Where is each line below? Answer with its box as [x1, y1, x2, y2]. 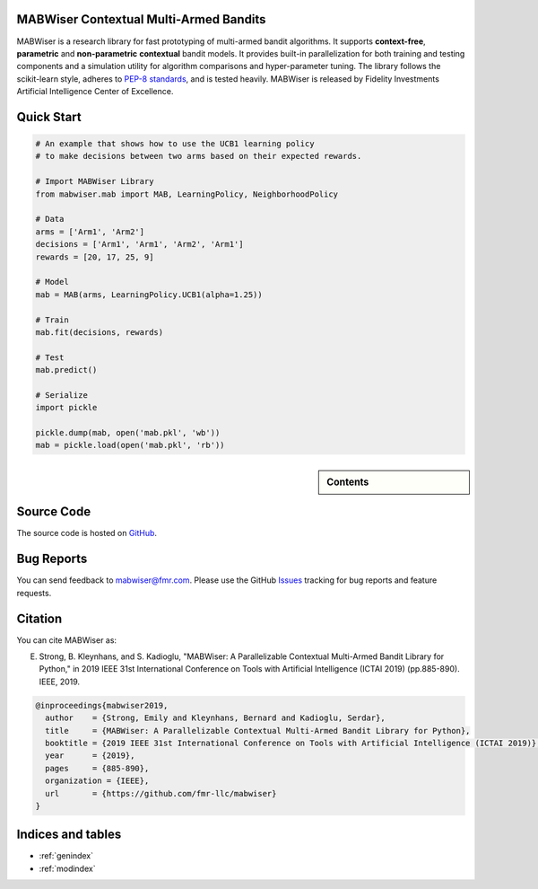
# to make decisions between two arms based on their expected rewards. [35, 151, 362, 162]
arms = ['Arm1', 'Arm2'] [35, 226, 145, 237]
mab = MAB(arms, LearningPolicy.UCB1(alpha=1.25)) [35, 289, 264, 300]
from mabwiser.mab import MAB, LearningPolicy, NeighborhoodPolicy [35, 189, 339, 199]
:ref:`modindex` [39, 863, 96, 874]
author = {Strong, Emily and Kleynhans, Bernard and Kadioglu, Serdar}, [45, 713, 386, 723]
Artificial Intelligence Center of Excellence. [16, 86, 174, 97]
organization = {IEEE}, [45, 776, 150, 786]
